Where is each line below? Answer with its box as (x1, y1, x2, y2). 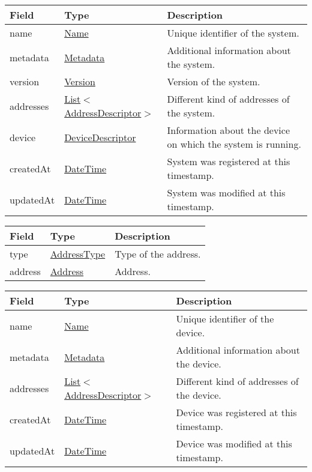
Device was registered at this (176, 405, 297, 419)
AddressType (50, 247, 106, 261)
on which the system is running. (167, 137, 301, 151)
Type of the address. (115, 247, 201, 261)
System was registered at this (167, 154, 290, 168)
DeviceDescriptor (64, 130, 136, 144)
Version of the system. (167, 74, 260, 88)
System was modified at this (167, 186, 286, 199)
